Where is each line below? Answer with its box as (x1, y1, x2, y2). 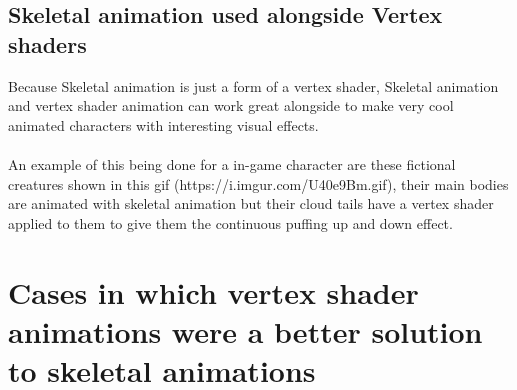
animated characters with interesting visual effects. (8, 114, 319, 135)
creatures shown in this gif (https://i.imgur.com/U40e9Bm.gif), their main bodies (8, 173, 509, 194)
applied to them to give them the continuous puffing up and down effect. (8, 212, 453, 233)
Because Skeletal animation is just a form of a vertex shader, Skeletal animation (8, 75, 499, 96)
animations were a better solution (8, 310, 483, 351)
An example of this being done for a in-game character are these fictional (8, 153, 456, 174)
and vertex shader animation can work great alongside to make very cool (8, 95, 454, 116)
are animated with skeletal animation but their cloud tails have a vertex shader (8, 193, 494, 214)
